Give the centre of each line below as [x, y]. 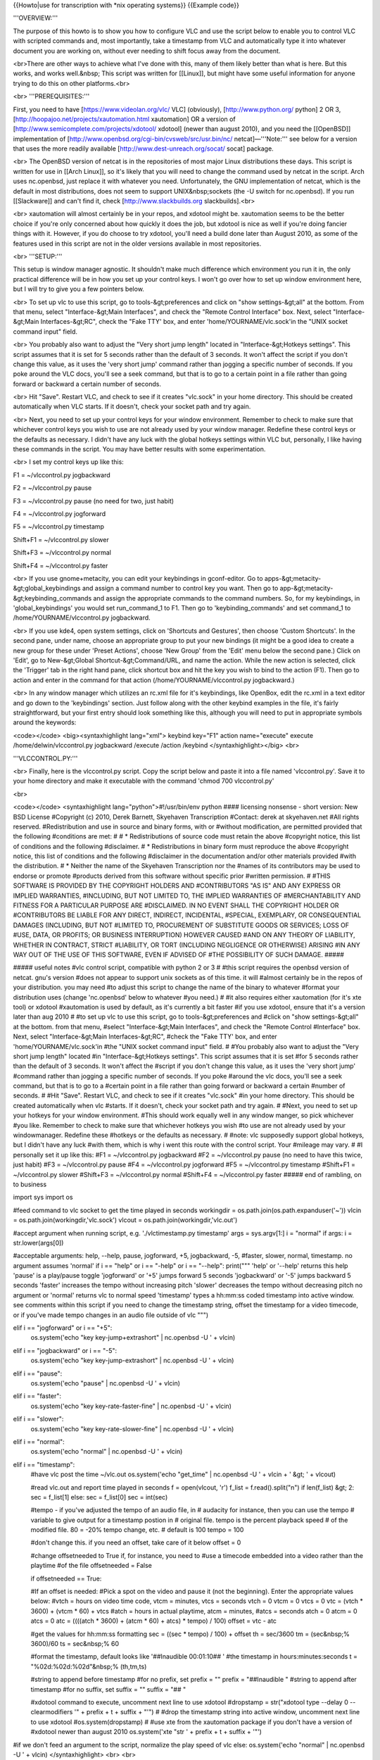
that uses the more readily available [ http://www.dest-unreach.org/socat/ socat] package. [143, 149]
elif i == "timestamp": [44, 1464]
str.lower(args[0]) [38, 1243]
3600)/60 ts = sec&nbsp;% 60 [75, 1643]
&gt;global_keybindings [47, 589]
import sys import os [43, 1198]
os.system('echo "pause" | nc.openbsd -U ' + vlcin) [106, 1383]
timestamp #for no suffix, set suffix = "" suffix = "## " [108, 1689]
